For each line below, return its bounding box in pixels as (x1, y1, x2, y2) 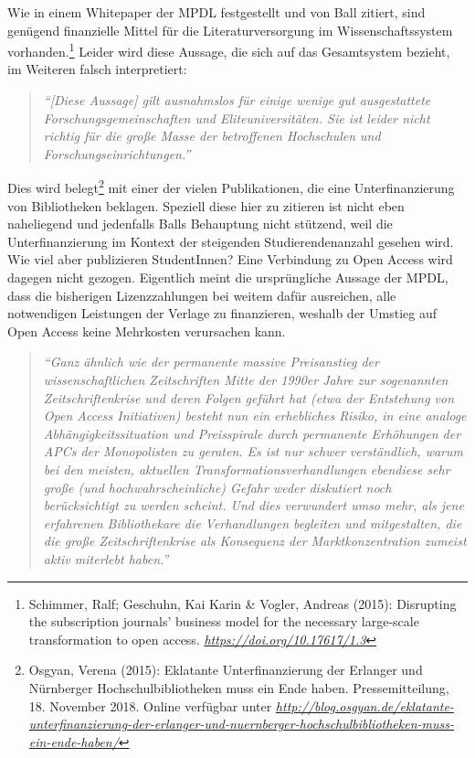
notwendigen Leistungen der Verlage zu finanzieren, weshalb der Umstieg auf (7, 304, 437, 323)
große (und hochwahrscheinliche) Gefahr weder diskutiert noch (43, 477, 392, 496)
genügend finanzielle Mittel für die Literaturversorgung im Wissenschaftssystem (7, 20, 453, 39)
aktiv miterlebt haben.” (43, 549, 169, 568)
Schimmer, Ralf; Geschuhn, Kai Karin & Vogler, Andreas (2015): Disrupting (28, 593, 457, 613)
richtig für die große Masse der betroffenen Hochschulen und (43, 126, 381, 145)
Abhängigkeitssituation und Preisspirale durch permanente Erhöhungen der (43, 423, 461, 443)
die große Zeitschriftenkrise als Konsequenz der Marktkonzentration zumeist (43, 531, 467, 550)
